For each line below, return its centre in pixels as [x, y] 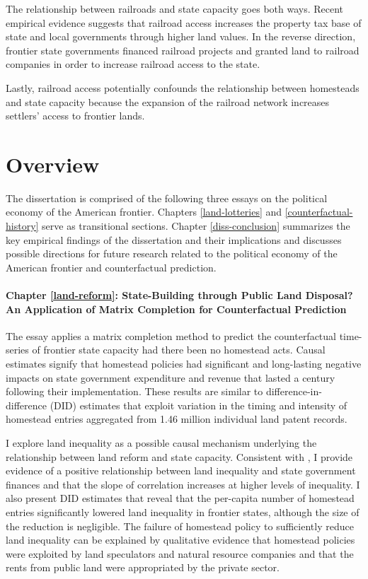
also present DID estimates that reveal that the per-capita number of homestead [180, 498]
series [17, 350]
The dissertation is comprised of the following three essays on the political [167, 198]
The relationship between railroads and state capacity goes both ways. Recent [175, 8]
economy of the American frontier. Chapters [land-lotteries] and [144, 212]
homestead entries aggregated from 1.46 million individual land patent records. [177, 419]
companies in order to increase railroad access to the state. [133, 64]
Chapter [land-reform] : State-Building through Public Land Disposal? [179, 295]
